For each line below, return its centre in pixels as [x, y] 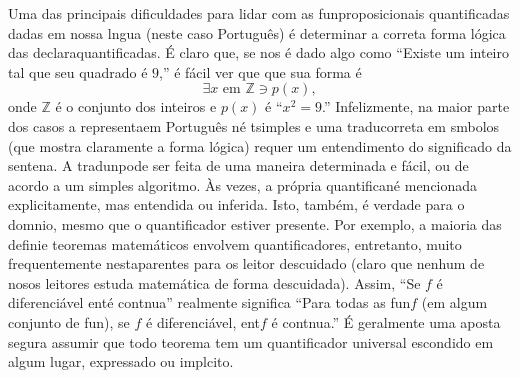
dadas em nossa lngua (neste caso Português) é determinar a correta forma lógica [257, 32]
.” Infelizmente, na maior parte [415, 106]
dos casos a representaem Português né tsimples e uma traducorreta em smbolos [254, 125]
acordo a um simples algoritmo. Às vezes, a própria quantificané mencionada [243, 184]
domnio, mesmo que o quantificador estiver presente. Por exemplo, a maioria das [255, 223]
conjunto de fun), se [69, 321]
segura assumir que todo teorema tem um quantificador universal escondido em [251, 341]
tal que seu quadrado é [78, 71]
